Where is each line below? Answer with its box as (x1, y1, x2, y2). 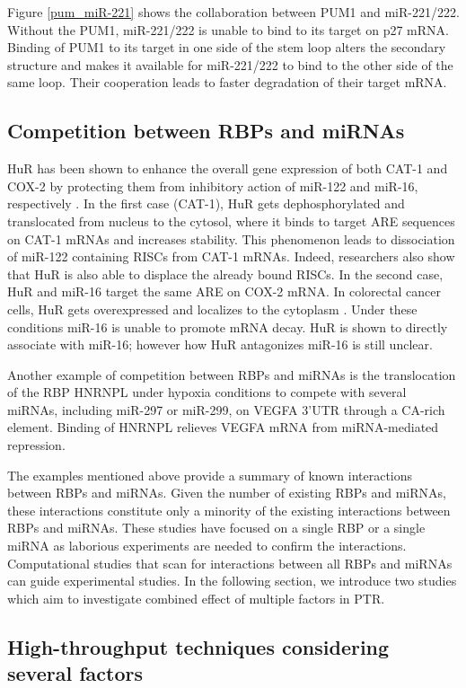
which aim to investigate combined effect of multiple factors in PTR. (7, 588, 385, 607)
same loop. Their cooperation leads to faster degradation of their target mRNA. (7, 73, 447, 92)
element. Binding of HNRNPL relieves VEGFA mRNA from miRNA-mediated (7, 418, 439, 437)
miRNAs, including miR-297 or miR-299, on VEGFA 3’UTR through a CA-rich (7, 400, 445, 419)
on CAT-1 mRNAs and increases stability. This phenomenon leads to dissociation (7, 229, 455, 248)
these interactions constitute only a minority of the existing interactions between (7, 500, 451, 519)
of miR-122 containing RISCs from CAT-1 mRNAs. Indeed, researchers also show (7, 247, 455, 266)
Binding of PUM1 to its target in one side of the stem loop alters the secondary (7, 38, 446, 57)
